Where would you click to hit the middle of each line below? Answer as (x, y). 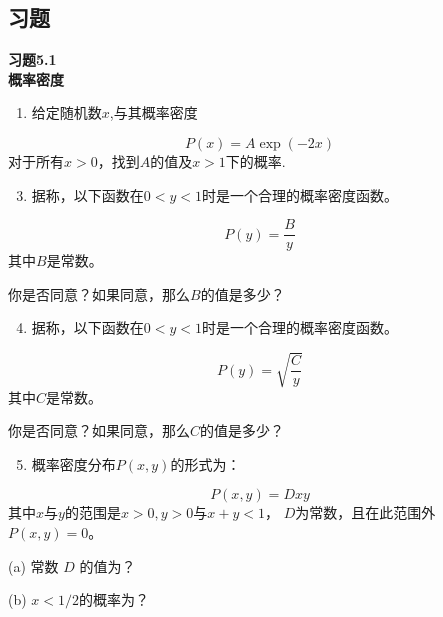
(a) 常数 (33, 565)
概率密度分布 (73, 463)
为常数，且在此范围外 (365, 512)
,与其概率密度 (153, 112)
